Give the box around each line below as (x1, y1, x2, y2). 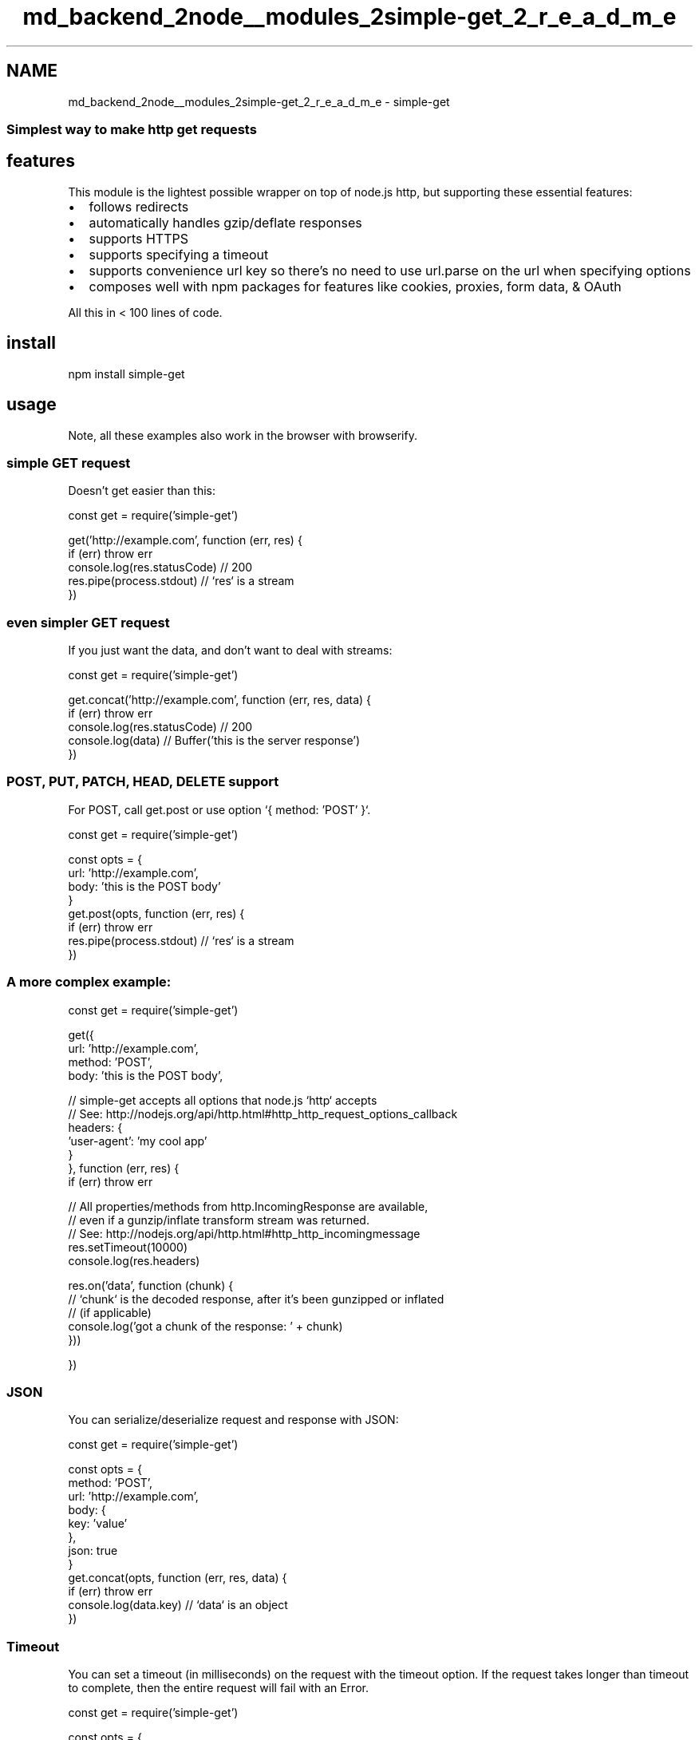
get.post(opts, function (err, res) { (68, 906, 245, 920)
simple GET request (6, 454, 131, 471)
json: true (68, 1544, 118, 1558)
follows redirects (89, 198, 189, 215)
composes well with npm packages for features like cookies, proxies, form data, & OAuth (89, 278, 622, 295)
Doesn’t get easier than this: (68, 484, 215, 498)
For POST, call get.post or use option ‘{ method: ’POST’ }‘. (68, 802, 371, 817)
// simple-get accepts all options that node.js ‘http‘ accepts (68, 1093, 377, 1107)
